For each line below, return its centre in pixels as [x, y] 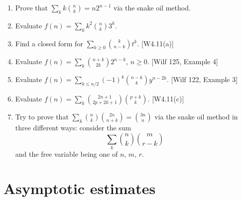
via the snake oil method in [196, 117]
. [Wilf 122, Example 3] [202, 79]
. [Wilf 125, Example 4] [182, 61]
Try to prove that [42, 117]
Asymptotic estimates [80, 188]
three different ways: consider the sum [73, 128]
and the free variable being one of [66, 154]
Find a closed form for [49, 43]
